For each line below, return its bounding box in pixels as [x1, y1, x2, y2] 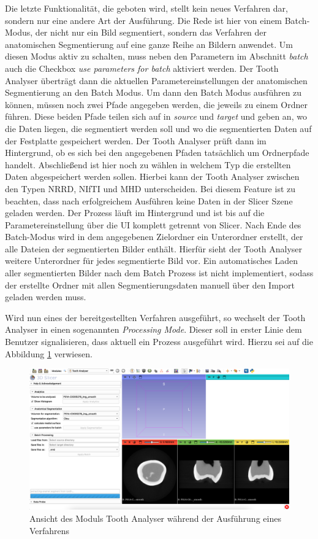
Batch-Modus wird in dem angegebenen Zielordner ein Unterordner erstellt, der [5, 230, 303, 243]
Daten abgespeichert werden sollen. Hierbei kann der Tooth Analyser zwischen [5, 170, 300, 183]
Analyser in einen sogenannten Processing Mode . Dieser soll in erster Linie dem [5, 323, 302, 336]
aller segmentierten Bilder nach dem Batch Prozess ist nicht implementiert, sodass [5, 266, 314, 279]
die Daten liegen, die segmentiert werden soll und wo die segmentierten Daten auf [5, 122, 312, 134]
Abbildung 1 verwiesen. [5, 347, 93, 360]
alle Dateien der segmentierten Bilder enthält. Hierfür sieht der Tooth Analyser [5, 242, 303, 255]
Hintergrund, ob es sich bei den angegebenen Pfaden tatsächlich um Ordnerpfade [5, 146, 309, 159]
